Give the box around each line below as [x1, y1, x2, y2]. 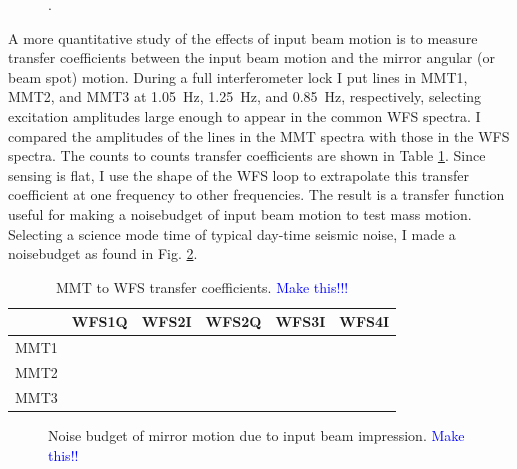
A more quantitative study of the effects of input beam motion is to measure [8, 27, 478, 48]
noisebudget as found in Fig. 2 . [8, 243, 198, 264]
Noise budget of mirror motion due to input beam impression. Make [48, 424, 465, 445]
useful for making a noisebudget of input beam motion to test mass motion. [8, 203, 472, 224]
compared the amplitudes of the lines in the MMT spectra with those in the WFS [8, 125, 510, 146]
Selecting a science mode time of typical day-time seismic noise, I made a [8, 223, 456, 244]
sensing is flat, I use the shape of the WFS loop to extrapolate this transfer [8, 164, 469, 185]
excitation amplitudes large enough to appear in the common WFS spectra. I [8, 105, 481, 126]
